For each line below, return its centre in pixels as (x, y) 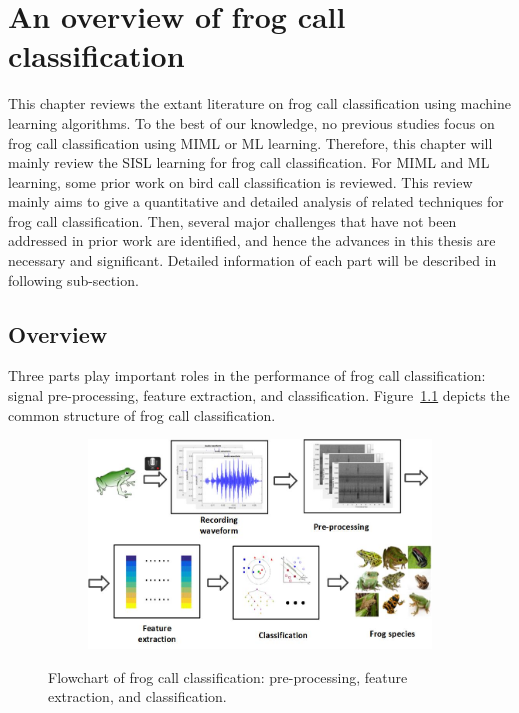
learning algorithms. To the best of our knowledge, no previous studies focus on (251, 122)
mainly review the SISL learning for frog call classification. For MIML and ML (249, 162)
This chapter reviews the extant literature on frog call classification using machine (260, 103)
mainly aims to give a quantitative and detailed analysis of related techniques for (256, 201)
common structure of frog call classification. (142, 414)
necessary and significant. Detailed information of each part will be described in (252, 260)
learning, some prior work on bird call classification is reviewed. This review (240, 181)
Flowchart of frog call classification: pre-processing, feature (228, 676)
